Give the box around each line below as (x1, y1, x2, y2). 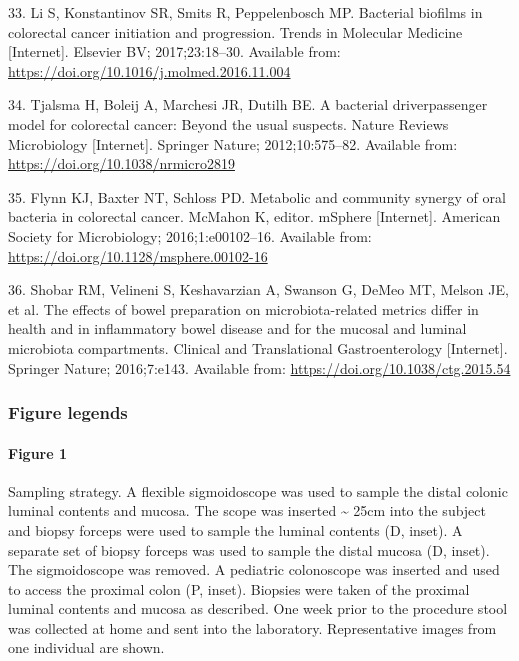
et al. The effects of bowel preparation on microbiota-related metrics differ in (8, 298, 479, 319)
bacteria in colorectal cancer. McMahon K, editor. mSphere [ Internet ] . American (8, 206, 501, 227)
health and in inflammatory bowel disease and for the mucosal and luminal (8, 318, 467, 339)
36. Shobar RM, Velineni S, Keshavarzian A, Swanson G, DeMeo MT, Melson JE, (8, 279, 509, 300)
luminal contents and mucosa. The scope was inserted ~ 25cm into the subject (8, 500, 487, 521)
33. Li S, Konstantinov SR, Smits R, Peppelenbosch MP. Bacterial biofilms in (8, 2, 483, 22)
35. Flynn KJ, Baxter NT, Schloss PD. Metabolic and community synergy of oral (8, 186, 506, 207)
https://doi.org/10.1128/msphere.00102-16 (8, 245, 268, 266)
